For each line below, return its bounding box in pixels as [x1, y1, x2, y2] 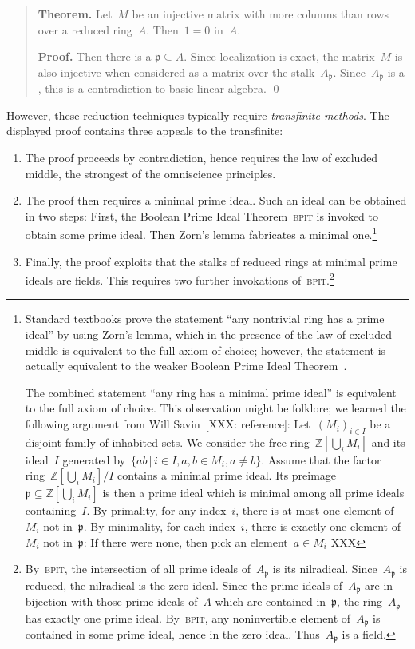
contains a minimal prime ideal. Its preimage [117, 467, 337, 484]
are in [365, 576, 393, 593]
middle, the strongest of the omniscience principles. [25, 165, 276, 181]
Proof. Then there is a [38, 48, 152, 65]
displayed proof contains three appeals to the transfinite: [6, 122, 283, 139]
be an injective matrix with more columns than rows [132, 6, 389, 22]
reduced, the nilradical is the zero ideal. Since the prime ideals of [25, 576, 343, 593]
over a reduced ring [38, 21, 132, 38]
